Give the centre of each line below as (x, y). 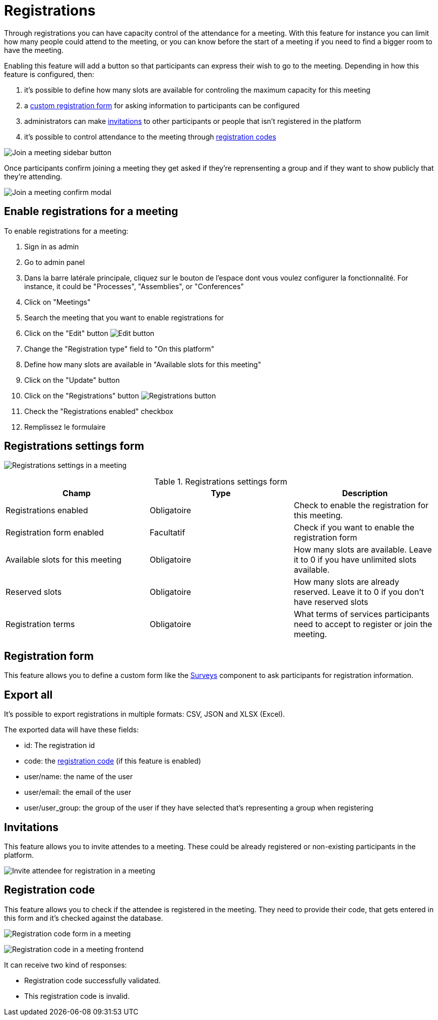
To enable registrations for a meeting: (66, 231)
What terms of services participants (362, 614)
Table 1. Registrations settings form (221, 482)
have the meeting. (34, 50)
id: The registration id (60, 745)
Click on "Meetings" (57, 302)
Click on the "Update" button (72, 380)
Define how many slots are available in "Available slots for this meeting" (143, 364)
